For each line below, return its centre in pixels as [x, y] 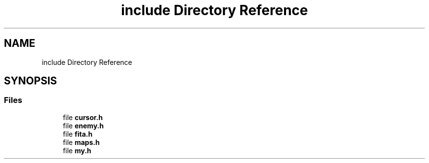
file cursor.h [83, 117]
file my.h [77, 150]
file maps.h [81, 142]
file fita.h [78, 134]
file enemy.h [83, 125]
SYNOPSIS [31, 81]
